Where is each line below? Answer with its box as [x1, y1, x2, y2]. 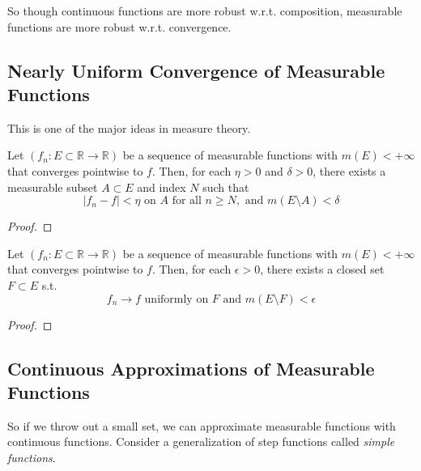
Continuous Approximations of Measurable [7, 355, 375, 380]
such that [202, 178, 249, 195]
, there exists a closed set [260, 261, 385, 278]
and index [137, 178, 186, 195]
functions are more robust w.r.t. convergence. [7, 18, 232, 35]
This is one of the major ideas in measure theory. [7, 119, 251, 136]
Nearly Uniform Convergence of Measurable [7, 57, 385, 83]
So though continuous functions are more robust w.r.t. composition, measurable [7, 2, 402, 19]
